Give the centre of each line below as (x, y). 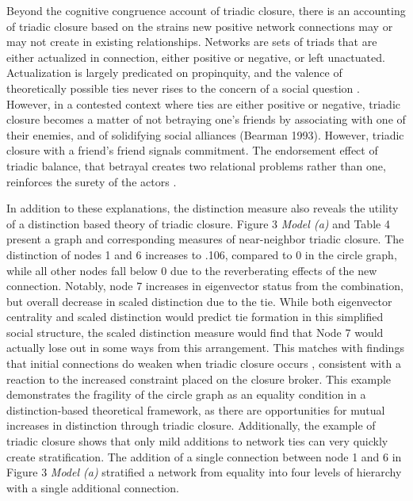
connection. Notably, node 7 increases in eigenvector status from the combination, (205, 286)
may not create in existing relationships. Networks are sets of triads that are (192, 42)
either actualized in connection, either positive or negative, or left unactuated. (196, 57)
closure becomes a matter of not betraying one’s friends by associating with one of (206, 119)
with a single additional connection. (93, 487)
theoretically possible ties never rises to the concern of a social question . (183, 88)
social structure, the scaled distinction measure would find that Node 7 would (195, 332)
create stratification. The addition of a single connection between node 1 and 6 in (204, 456)
